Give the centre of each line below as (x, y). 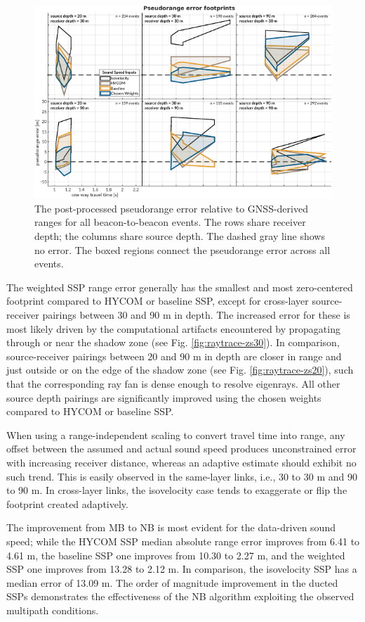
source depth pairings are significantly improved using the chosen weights (164, 397)
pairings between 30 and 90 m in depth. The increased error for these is (196, 315)
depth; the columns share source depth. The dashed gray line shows (180, 236)
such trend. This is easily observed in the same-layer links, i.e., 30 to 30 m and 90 (182, 476)
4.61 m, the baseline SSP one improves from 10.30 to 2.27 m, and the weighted (176, 555)
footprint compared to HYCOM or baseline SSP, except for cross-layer (158, 301)
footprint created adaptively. (67, 503)
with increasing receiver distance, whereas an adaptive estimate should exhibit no (181, 462)
